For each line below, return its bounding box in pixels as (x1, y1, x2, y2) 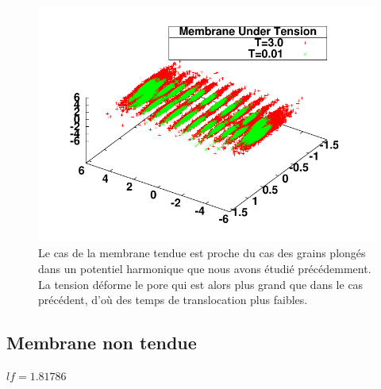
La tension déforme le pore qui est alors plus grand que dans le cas (38, 275, 364, 292)
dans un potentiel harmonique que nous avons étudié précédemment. (38, 260, 371, 276)
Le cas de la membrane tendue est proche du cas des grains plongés (38, 245, 366, 261)
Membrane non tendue (6, 330, 197, 355)
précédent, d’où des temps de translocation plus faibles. (38, 291, 308, 308)
